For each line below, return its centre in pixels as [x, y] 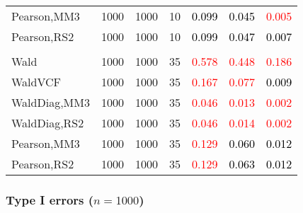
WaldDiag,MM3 [51, 102]
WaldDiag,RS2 [48, 123]
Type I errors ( [50, 199]
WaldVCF [36, 82]
